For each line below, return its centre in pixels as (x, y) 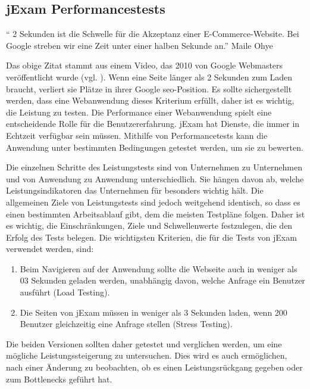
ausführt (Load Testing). (65, 292)
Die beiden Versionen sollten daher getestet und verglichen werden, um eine (144, 343)
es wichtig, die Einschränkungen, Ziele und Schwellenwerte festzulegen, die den (149, 225)
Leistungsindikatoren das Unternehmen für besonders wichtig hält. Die (135, 190)
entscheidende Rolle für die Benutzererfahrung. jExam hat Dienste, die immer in (153, 124)
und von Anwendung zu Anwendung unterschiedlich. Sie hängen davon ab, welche (155, 178)
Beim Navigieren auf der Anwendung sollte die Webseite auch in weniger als (159, 268)
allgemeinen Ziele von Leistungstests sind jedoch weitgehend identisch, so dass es (153, 202)
